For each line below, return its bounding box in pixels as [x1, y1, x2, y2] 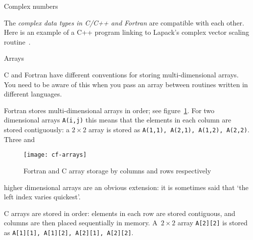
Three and [4, 134, 35, 144]
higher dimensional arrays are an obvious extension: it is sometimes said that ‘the [4, 182, 249, 192]
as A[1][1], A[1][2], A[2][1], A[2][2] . [4, 227, 134, 237]
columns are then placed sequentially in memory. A [4, 217, 158, 228]
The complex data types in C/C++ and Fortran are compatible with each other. [4, 17, 244, 27]
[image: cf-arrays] [23, 151, 87, 159]
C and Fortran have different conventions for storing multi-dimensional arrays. [4, 69, 239, 79]
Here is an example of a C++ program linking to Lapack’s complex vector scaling [4, 27, 250, 37]
